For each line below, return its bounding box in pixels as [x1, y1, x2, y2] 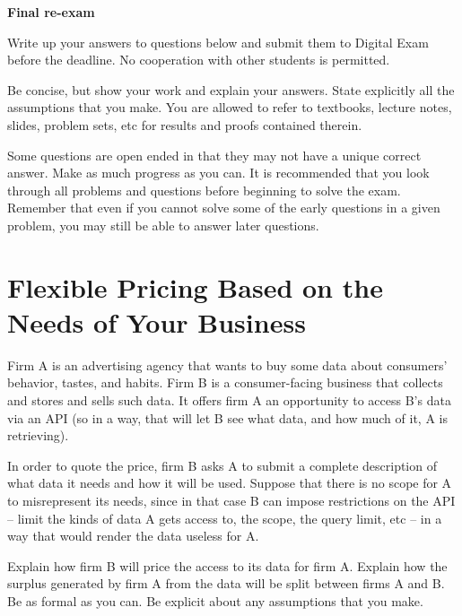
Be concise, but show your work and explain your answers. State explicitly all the [7, 80, 455, 99]
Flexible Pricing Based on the [7, 268, 383, 305]
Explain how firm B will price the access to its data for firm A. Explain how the [7, 556, 448, 575]
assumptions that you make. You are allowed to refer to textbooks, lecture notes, [7, 98, 452, 117]
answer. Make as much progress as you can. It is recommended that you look [7, 163, 430, 182]
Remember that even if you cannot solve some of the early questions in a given [7, 198, 440, 217]
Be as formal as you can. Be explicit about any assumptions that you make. [7, 591, 423, 610]
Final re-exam [7, 3, 95, 21]
